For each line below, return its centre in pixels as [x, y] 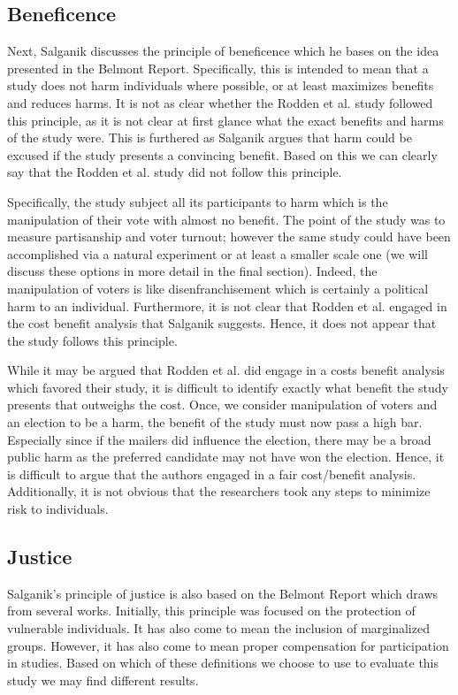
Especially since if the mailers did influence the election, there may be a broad [219, 439]
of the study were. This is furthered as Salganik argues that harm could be [210, 137]
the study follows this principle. [92, 340]
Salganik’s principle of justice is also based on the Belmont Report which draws [223, 593]
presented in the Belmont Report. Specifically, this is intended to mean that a [218, 68]
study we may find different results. [103, 680]
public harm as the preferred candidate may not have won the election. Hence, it [226, 457]
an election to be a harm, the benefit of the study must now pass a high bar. [215, 422]
